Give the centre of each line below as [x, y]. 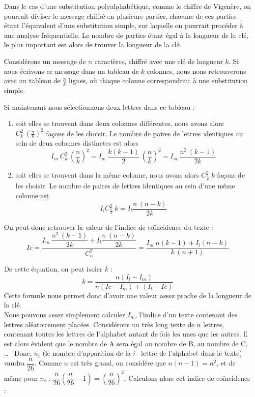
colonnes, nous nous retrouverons [196, 71]
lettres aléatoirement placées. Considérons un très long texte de [99, 324]
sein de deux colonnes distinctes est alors [77, 143]
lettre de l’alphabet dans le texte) [192, 353]
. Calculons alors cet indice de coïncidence [187, 378]
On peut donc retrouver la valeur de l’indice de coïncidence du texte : [109, 227]
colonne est [32, 195]
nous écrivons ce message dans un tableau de [71, 71]
